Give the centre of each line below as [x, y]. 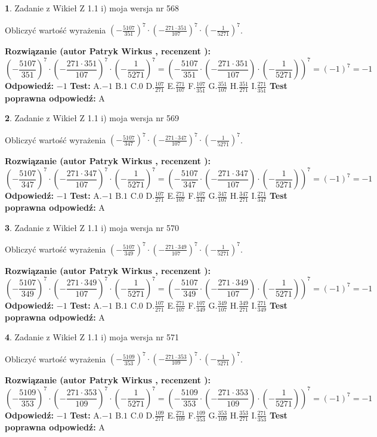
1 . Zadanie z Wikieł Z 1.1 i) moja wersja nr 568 [92, 8]
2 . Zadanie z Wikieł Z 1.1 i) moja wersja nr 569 [92, 118]
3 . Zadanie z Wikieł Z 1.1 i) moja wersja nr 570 [92, 227]
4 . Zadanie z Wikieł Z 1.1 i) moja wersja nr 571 [92, 337]
